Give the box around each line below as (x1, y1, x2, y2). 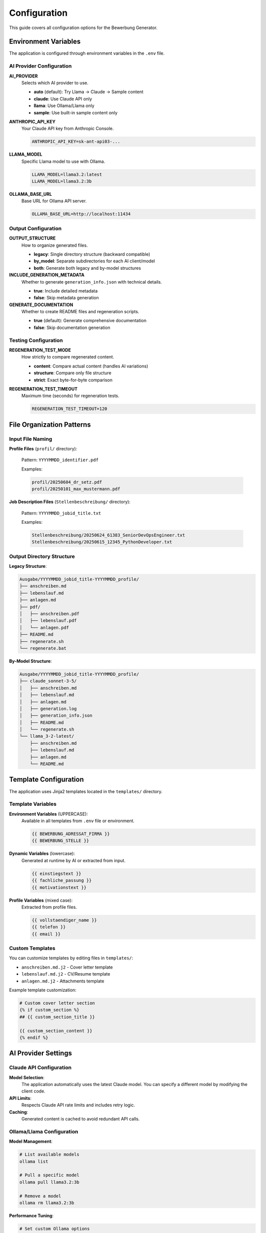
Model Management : (9, 1138, 53, 1144)
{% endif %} (19, 1035, 49, 1040)
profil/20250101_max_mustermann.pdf (32, 486, 121, 492)
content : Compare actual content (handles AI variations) (33, 363, 149, 369)
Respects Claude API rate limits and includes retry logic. (21, 1102, 135, 1108)
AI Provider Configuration (9, 63, 72, 70)
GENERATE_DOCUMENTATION (9, 301, 73, 308)
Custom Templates (9, 945, 56, 952)
